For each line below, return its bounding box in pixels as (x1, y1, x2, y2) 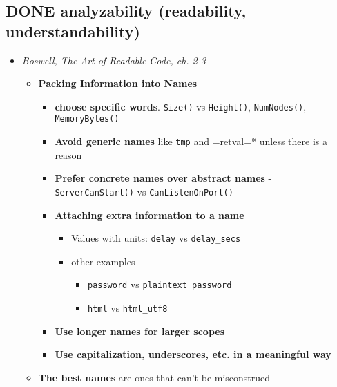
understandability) (6, 20, 140, 41)
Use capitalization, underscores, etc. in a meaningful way (55, 347, 331, 361)
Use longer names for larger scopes (55, 323, 225, 338)
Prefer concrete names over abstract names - (55, 171, 272, 185)
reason (55, 147, 82, 162)
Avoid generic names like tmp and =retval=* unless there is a (55, 134, 327, 149)
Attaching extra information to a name (55, 207, 244, 222)
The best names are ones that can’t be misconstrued (38, 370, 271, 384)
